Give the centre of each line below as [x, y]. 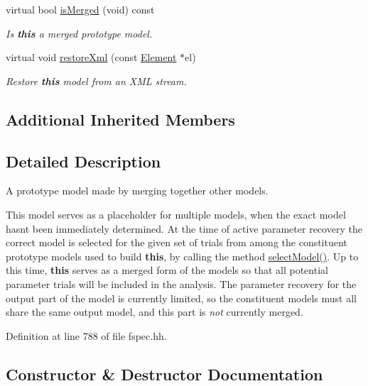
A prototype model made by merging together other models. [137, 191]
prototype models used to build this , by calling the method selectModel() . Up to [182, 256]
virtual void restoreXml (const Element [91, 57]
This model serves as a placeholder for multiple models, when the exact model [176, 214]
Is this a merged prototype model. [79, 33]
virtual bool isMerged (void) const [80, 9]
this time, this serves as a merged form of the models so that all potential [167, 270]
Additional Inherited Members [120, 119]
